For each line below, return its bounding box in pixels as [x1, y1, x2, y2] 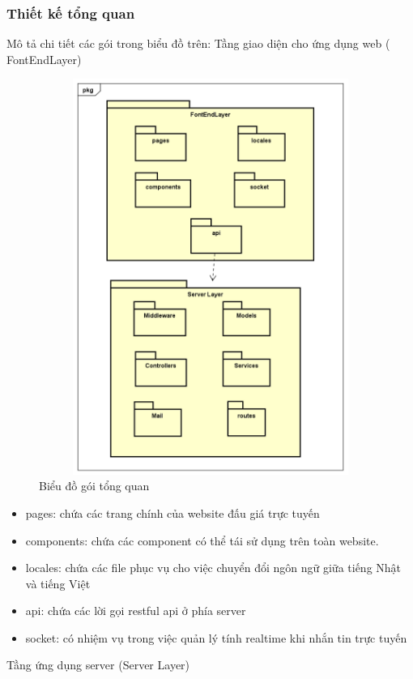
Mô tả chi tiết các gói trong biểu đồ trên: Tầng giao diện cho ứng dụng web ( [6, 35, 390, 52]
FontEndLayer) [6, 50, 82, 67]
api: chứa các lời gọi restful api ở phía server [25, 602, 246, 619]
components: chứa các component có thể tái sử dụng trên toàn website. [25, 532, 379, 549]
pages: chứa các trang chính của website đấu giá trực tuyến [25, 504, 320, 521]
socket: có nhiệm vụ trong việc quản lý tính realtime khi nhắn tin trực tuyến [25, 629, 407, 646]
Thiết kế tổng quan [6, 2, 135, 23]
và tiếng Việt [25, 574, 91, 591]
